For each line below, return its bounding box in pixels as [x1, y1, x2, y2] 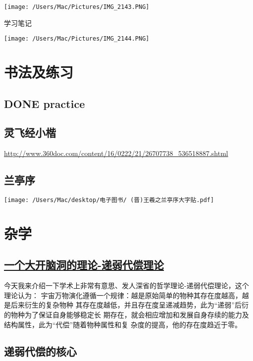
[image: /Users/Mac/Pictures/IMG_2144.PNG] [4, 35, 150, 43]
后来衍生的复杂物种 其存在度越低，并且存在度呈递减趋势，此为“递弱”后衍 [10, 300, 249, 310]
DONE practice [4, 96, 85, 111]
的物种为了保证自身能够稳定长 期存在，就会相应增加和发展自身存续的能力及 [4, 309, 249, 320]
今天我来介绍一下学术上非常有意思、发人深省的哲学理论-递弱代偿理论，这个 [4, 280, 249, 291]
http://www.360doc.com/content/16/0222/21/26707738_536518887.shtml [4, 148, 228, 158]
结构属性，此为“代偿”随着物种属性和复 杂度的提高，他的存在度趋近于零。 [4, 319, 242, 329]
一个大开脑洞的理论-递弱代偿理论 [4, 257, 164, 272]
